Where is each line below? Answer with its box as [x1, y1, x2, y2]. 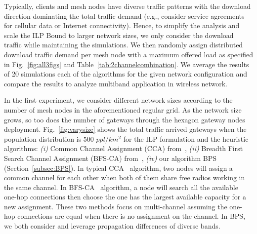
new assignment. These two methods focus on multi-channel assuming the [4, 201, 227, 211]
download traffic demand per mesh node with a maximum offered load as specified [4, 49, 253, 59]
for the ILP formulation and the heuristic [123, 133, 249, 144]
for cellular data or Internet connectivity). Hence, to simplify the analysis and [4, 20, 240, 31]
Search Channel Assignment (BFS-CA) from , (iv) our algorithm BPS [4, 153, 217, 163]
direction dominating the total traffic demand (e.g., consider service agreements [4, 10, 245, 21]
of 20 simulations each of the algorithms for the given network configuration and [4, 69, 247, 79]
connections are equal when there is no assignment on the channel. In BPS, [17, 211, 246, 221]
